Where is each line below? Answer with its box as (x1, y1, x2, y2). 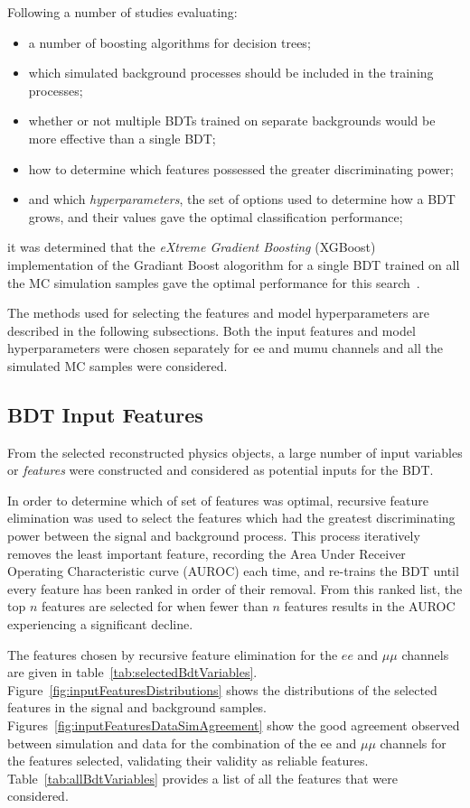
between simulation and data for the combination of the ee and (7, 733, 357, 752)
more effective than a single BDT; (28, 128, 216, 147)
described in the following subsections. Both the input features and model (7, 320, 416, 339)
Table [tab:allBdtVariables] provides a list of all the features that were (7, 768, 398, 787)
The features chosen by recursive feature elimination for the (7, 645, 338, 664)
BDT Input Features (7, 400, 203, 428)
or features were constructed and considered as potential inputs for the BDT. (7, 460, 434, 479)
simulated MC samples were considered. (7, 356, 228, 375)
